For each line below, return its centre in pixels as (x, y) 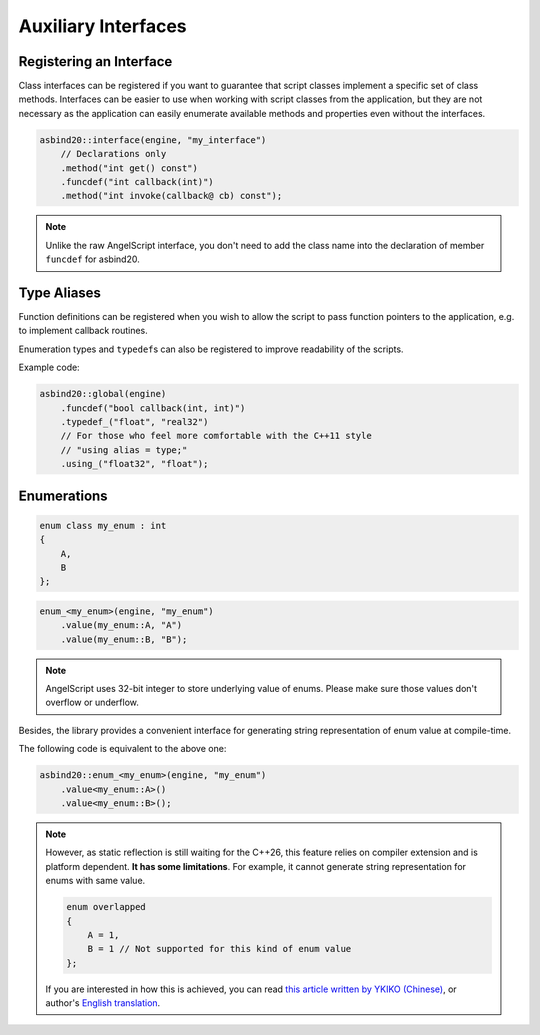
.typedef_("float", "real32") (134, 421)
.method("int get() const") (129, 168)
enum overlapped (106, 907)
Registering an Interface (95, 61)
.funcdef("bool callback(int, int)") (153, 408)
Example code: (49, 367)
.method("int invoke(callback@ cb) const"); (171, 196)
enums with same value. (95, 881)
